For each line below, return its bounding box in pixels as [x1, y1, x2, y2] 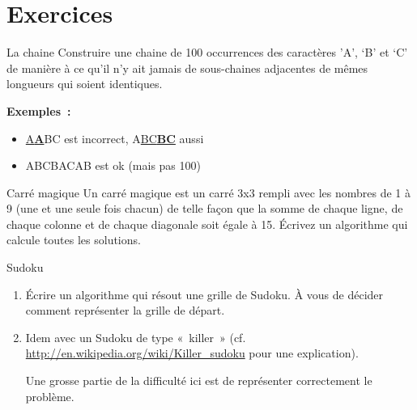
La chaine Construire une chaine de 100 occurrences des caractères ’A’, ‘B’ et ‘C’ [6, 44, 408, 61]
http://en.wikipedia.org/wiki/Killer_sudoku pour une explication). [25, 344, 359, 361]
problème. [25, 387, 74, 404]
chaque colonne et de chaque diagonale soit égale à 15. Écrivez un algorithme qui [6, 215, 408, 232]
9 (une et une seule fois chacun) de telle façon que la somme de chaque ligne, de [6, 200, 403, 217]
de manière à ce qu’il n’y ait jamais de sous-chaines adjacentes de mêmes [6, 59, 368, 76]
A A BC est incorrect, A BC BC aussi [25, 129, 204, 146]
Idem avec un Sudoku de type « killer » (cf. [25, 328, 246, 345]
